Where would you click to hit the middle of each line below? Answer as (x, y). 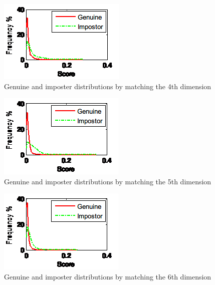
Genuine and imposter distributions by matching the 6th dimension (108, 276)
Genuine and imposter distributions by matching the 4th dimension (108, 86)
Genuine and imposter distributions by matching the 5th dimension (108, 181)
